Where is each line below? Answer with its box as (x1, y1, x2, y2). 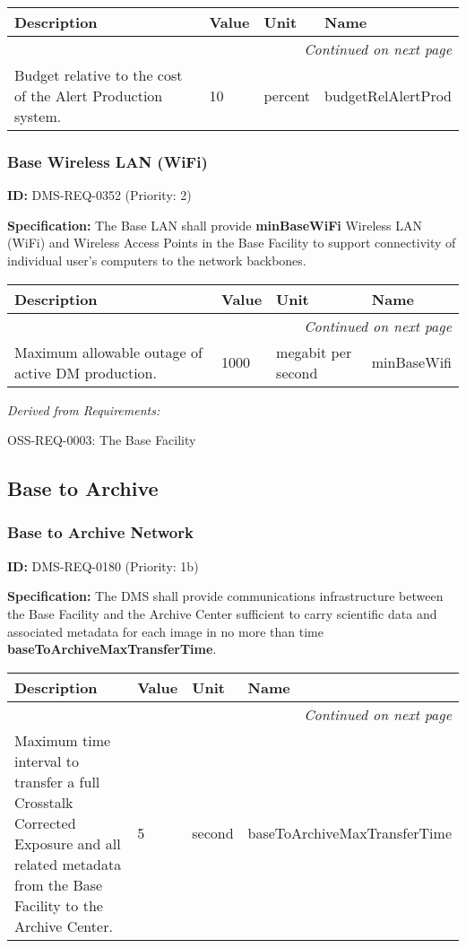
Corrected (14, 812, 76, 833)
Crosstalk (14, 791, 73, 813)
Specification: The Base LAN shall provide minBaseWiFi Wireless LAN (7, 215, 422, 234)
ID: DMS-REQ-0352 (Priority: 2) (7, 186, 192, 204)
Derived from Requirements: (7, 400, 160, 419)
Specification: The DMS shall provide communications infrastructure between (7, 587, 444, 605)
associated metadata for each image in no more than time (7, 622, 324, 640)
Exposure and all (14, 832, 121, 854)
